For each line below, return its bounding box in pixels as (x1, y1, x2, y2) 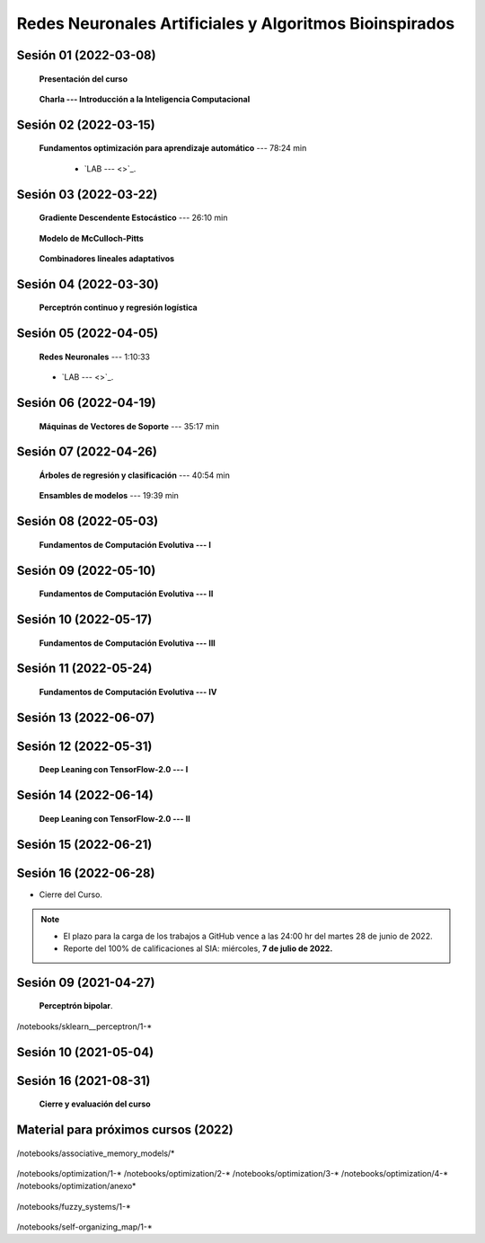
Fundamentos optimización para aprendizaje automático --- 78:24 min (39, 143, 307, 154)
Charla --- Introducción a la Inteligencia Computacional (39, 93, 251, 104)
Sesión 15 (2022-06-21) (16, 836, 153, 852)
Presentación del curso (39, 73, 128, 84)
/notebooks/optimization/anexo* (16, 1181, 137, 1192)
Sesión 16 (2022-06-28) (16, 865, 155, 880)
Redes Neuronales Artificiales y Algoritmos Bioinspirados (16, 13, 455, 33)
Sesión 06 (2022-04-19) (16, 395, 156, 410)
